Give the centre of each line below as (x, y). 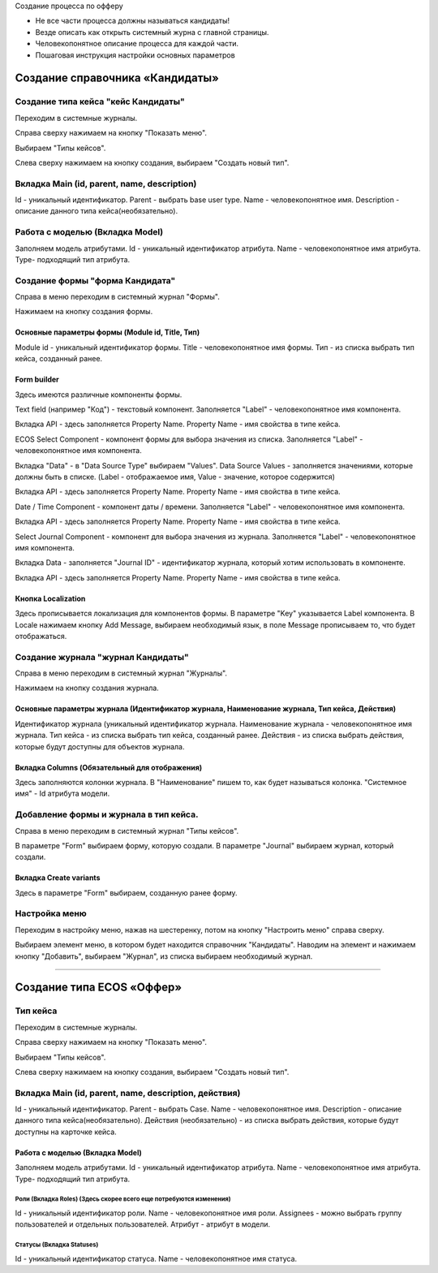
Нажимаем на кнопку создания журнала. (87, 688)
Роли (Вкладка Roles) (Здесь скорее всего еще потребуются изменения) (123, 1199)
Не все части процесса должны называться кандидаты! (133, 21)
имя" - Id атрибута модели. (62, 794)
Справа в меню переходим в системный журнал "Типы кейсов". (127, 831)
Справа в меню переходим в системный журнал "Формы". (118, 297)
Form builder (37, 380)
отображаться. (41, 636)
